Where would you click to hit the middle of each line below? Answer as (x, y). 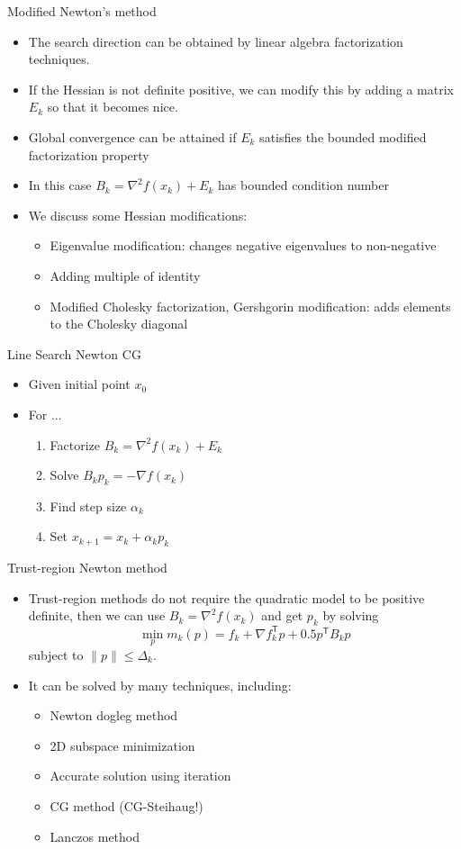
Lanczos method (95, 836)
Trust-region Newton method (87, 568)
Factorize (75, 444)
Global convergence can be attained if (132, 136)
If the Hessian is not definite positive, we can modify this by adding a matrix (241, 89)
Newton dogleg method (114, 715)
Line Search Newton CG (74, 353)
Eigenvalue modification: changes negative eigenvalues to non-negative (243, 245)
